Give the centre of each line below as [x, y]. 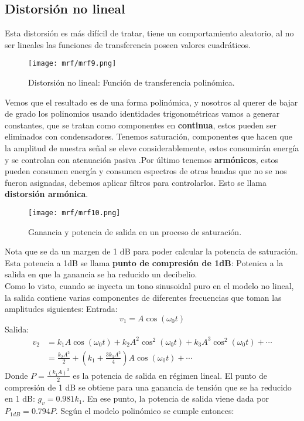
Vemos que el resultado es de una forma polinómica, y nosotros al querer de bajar [151, 102]
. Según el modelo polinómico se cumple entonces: [145, 411]
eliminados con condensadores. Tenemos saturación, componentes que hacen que [148, 136]
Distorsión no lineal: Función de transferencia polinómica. [131, 82]
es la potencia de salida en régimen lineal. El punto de [170, 375]
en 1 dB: [20, 398]
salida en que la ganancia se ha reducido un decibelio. [101, 274]
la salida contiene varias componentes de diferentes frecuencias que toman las [143, 297]
